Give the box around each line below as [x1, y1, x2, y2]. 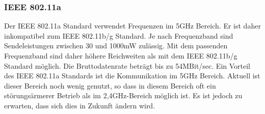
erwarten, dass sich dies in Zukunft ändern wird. [4, 100, 155, 110]
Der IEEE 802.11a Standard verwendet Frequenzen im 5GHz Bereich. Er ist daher [4, 20, 261, 31]
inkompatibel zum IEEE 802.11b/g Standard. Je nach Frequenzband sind [4, 30, 233, 41]
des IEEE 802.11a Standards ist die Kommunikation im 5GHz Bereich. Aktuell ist [4, 70, 260, 81]
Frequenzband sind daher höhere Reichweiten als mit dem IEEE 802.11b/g [4, 50, 237, 61]
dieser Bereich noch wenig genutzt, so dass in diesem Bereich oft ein [4, 80, 216, 91]
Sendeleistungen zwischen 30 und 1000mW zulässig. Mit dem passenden [4, 40, 228, 51]
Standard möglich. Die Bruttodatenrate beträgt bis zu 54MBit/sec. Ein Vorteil [4, 60, 250, 71]
